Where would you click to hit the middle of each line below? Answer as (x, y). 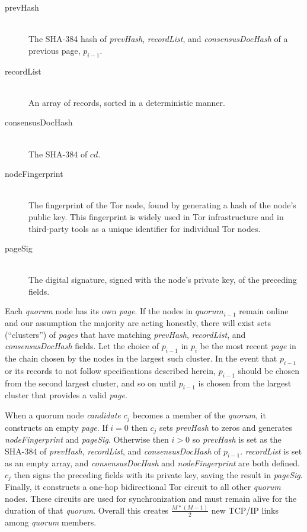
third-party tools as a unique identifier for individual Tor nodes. (145, 228)
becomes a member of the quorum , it (199, 415)
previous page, (55, 50)
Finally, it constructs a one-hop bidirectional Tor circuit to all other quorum (143, 487)
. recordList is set (271, 451)
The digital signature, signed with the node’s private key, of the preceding (163, 280)
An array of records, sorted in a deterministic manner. (127, 102)
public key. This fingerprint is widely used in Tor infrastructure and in (156, 216)
